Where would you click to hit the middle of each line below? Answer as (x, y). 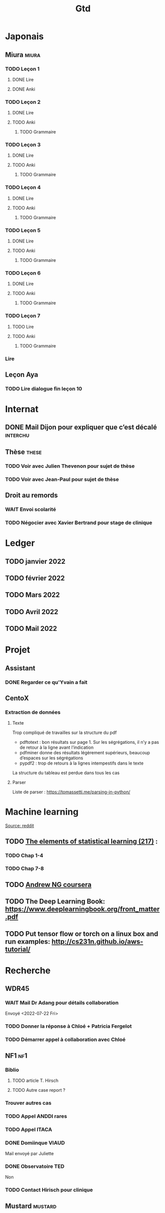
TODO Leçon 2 (23, 102)
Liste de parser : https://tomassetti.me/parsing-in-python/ (71, 792)
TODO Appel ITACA (29, 1129)
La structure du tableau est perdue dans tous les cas (66, 773)
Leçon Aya (22, 374)
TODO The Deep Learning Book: (55, 901)
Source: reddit (20, 826)
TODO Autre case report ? (39, 1090)
